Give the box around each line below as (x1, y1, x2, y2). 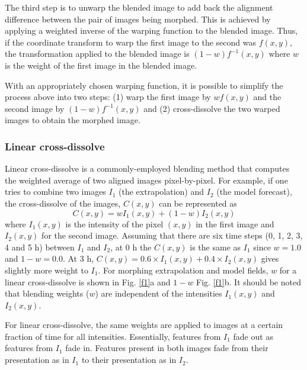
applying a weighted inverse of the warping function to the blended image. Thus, (5, 24, 298, 37)
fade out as (233, 330, 273, 342)
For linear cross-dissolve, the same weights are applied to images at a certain (5, 318, 283, 331)
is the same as (190, 240, 241, 253)
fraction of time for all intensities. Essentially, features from (5, 330, 221, 342)
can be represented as (159, 197, 237, 209)
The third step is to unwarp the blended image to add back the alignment (5, 1, 273, 13)
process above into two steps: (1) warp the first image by (5, 91, 211, 103)
